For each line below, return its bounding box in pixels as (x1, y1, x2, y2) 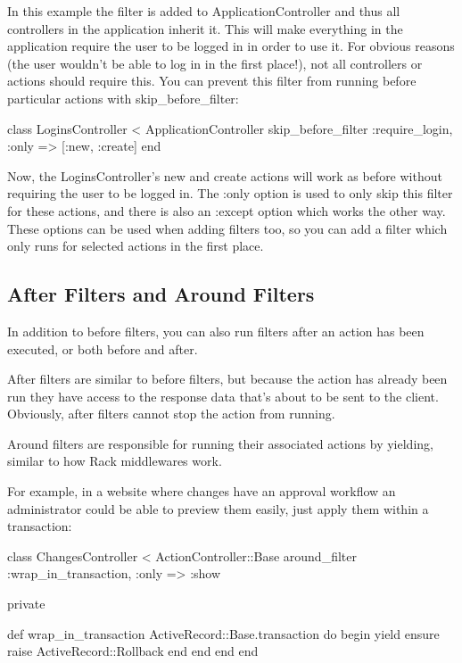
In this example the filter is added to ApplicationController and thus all (7, 2, 400, 20)
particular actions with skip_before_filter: (7, 88, 239, 107)
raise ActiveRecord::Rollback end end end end (7, 642, 259, 660)
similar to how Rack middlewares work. (7, 452, 222, 470)
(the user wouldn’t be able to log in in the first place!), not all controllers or (7, 54, 423, 72)
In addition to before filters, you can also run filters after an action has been (7, 321, 425, 340)
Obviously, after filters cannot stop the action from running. (7, 404, 335, 423)
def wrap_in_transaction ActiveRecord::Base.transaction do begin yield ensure (7, 624, 440, 642)
